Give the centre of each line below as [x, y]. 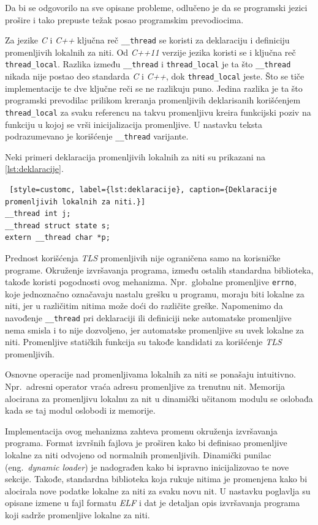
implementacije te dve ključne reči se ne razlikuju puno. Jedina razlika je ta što [154, 88]
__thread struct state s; [58, 225]
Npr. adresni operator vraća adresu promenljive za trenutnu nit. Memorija [145, 386]
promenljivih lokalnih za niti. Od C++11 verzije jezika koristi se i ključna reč [150, 52]
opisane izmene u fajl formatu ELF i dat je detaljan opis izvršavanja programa [153, 503]
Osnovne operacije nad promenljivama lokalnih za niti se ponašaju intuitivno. [150, 374]
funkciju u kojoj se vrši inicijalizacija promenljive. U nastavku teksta [134, 124]
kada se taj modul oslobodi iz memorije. [80, 410]
